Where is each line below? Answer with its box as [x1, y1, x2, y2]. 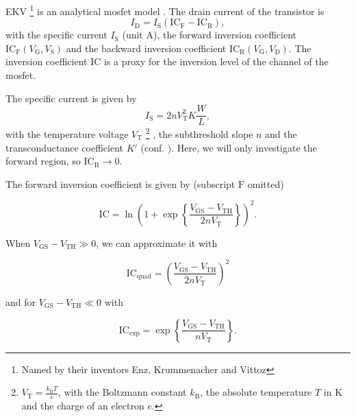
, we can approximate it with [96, 235, 218, 250]
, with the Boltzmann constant [58, 385, 187, 399]
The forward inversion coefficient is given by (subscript [5, 176, 236, 191]
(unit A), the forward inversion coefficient [122, 27, 296, 42]
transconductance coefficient [5, 140, 123, 154]
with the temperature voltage [5, 126, 129, 141]
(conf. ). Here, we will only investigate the [140, 140, 317, 154]
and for [5, 294, 36, 309]
